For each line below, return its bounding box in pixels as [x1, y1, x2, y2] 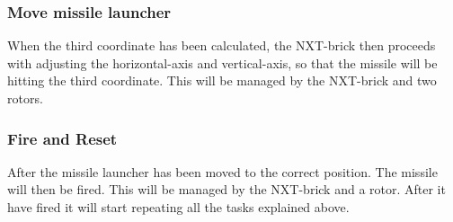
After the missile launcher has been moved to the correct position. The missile [7, 162, 438, 181]
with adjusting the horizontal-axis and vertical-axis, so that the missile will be [7, 53, 438, 72]
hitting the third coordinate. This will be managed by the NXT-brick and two [7, 71, 437, 90]
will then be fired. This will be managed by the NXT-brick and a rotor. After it [7, 180, 446, 199]
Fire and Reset [7, 127, 118, 149]
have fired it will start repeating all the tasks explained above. [7, 198, 350, 216]
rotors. [7, 89, 43, 107]
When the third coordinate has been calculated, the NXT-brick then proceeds [7, 36, 436, 55]
